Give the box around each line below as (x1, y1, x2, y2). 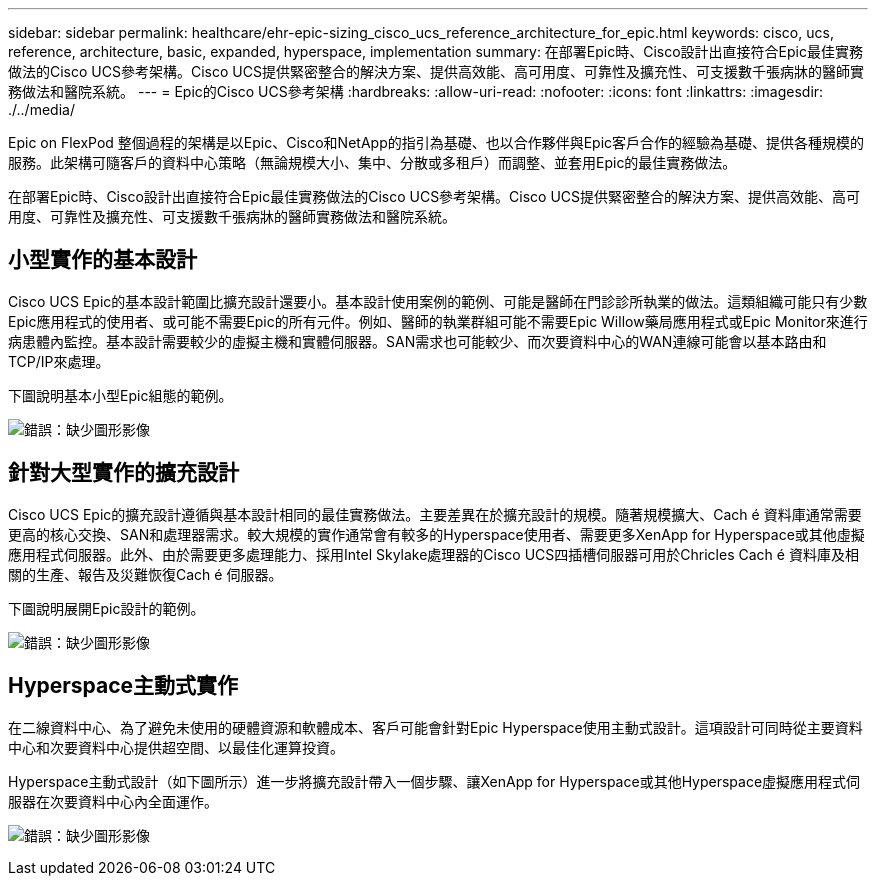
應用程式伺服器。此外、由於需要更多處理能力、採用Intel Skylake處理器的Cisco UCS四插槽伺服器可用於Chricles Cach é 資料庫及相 (8, 545, 859, 563)
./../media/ (8, 101, 75, 118)
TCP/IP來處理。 (8, 352, 110, 370)
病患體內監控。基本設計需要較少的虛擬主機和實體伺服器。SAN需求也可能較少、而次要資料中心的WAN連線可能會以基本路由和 (8, 332, 827, 350)
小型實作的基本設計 (8, 247, 197, 273)
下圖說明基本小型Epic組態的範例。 (8, 386, 233, 404)
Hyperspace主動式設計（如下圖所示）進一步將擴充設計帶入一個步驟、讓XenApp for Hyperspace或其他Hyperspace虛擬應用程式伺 (8, 772, 861, 790)
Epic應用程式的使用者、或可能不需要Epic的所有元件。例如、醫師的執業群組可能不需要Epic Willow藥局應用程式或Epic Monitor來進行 (8, 312, 868, 330)
